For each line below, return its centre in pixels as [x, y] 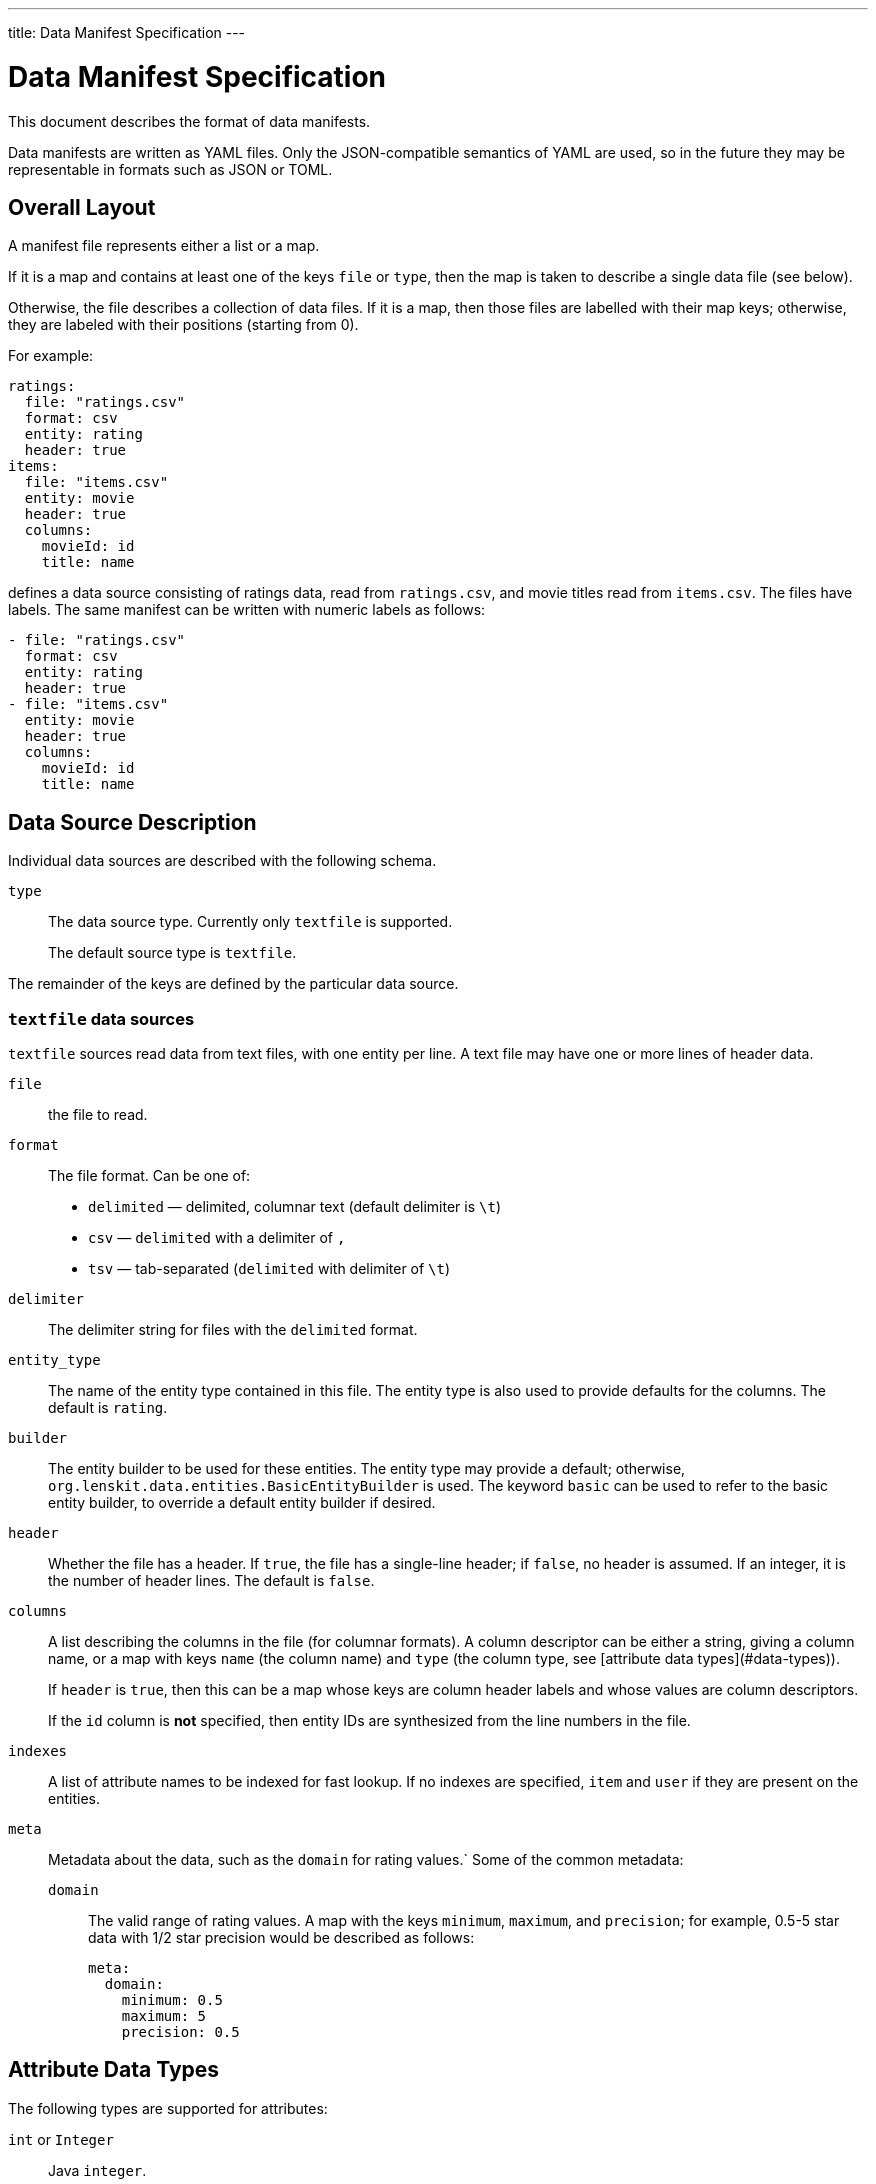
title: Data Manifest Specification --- [127, 32]
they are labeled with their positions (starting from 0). [183, 325]
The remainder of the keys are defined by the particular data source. [233, 984]
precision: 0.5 [180, 2031]
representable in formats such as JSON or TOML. [170, 169]
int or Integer [61, 2139]
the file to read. [98, 1114]
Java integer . [97, 2170]
